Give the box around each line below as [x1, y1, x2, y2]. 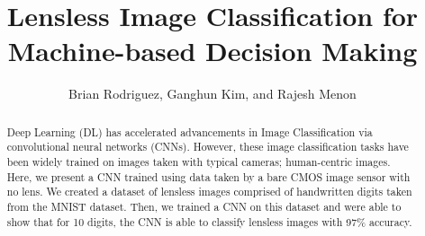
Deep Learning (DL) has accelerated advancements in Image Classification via [6, 124, 373, 139]
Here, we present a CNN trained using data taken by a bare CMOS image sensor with [6, 169, 411, 184]
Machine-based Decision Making [7, 32, 418, 69]
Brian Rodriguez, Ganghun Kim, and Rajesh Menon [68, 84, 357, 103]
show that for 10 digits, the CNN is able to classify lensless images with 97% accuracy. [6, 214, 412, 229]
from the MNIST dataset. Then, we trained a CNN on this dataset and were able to [6, 198, 402, 214]
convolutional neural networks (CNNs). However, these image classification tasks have [6, 139, 409, 154]
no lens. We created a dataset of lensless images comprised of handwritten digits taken [6, 184, 412, 199]
